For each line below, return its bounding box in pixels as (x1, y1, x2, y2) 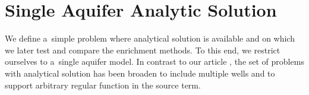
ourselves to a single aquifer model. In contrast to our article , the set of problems (5, 55, 304, 68)
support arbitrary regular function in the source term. (5, 78, 201, 91)
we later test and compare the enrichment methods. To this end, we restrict (5, 43, 280, 56)
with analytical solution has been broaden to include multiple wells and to (5, 66, 275, 79)
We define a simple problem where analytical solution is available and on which (5, 32, 295, 45)
